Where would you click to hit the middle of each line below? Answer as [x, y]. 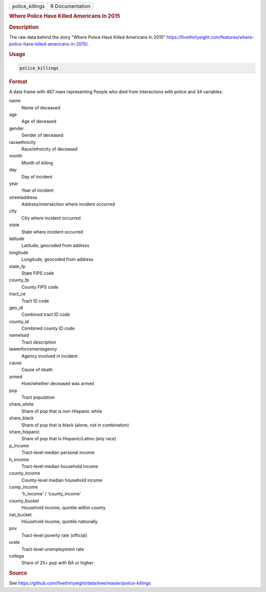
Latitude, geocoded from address [55, 245]
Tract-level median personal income [58, 453]
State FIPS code [38, 273]
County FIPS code [40, 287]
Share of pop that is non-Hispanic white [62, 411]
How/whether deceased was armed [58, 383]
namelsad [19, 335]
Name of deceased [41, 107]
